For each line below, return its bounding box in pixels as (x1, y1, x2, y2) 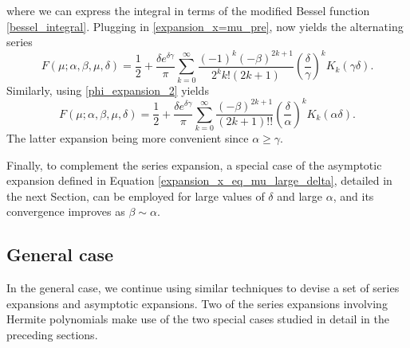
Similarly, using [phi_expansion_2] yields (6, 81, 209, 98)
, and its (333, 187, 374, 204)
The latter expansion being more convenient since (6, 130, 249, 147)
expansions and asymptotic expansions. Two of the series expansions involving (6, 295, 388, 311)
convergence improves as (6, 203, 125, 220)
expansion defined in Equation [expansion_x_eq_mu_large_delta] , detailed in (6, 172, 392, 189)
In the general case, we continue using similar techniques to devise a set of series (6, 280, 400, 296)
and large (277, 187, 323, 204)
